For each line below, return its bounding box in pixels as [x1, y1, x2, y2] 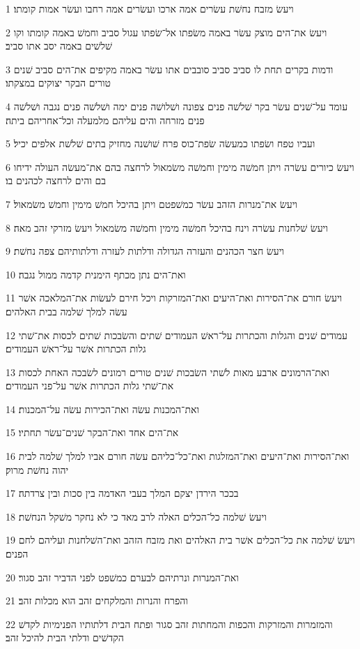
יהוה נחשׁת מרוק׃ [6, 462, 69, 477]
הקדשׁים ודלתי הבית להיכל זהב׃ [6, 630, 124, 645]
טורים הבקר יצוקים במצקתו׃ [6, 75, 111, 90]
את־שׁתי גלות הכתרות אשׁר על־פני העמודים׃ [6, 378, 174, 393]
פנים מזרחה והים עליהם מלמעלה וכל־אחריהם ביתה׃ [6, 112, 205, 127]
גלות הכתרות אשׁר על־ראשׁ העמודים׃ [6, 341, 146, 356]
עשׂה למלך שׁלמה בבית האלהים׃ [6, 304, 127, 318]
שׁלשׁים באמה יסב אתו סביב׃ [6, 38, 112, 53]
